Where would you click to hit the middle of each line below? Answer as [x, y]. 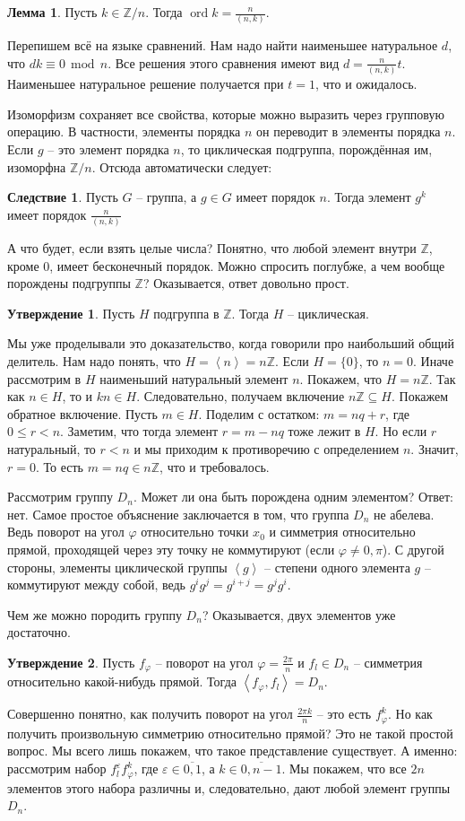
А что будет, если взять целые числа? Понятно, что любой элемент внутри [212, 248]
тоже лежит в [324, 431]
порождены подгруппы [69, 283]
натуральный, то [52, 449]
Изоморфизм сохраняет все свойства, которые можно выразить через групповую [226, 114]
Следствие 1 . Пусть [63, 197]
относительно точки [195, 532]
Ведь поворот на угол [66, 532]
